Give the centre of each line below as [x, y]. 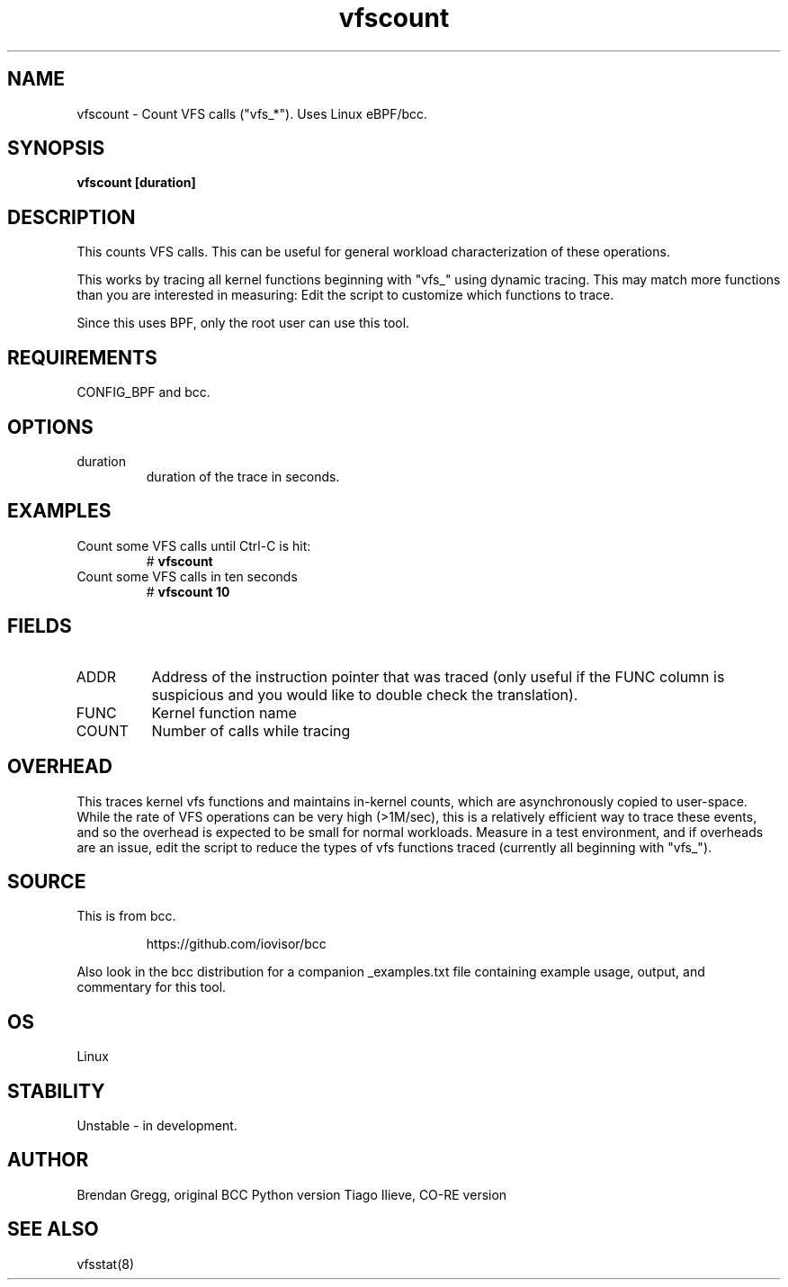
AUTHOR [48, 1160]
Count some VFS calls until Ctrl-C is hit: [194, 545]
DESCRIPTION [72, 217]
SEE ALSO [53, 1229]
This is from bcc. [126, 916]
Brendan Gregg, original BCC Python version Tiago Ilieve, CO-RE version [292, 1194]
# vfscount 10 [188, 591]
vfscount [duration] [136, 183]
